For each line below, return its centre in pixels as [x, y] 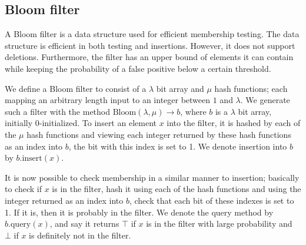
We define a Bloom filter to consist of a [76, 88]
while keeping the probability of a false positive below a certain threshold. [138, 68]
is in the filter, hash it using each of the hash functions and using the [177, 189]
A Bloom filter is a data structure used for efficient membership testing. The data [152, 34]
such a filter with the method [58, 111]
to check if [23, 189]
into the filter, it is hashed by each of [234, 123]
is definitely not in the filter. [80, 235]
